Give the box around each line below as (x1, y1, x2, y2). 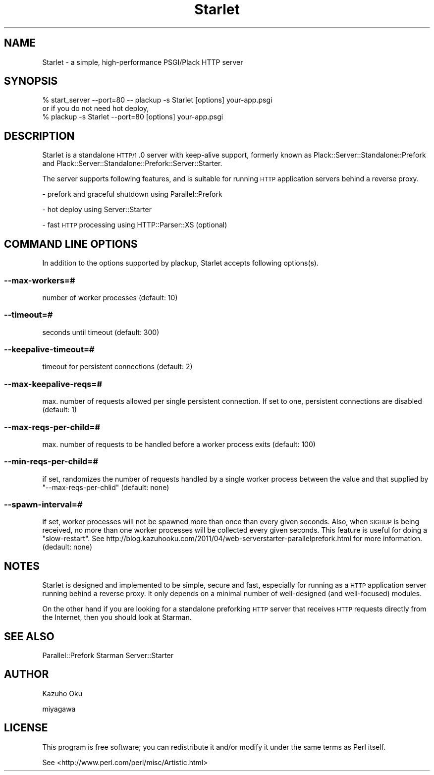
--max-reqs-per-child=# (4, 422, 101, 432)
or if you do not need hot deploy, (42, 104, 149, 113)
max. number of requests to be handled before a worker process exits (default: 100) (42, 440, 316, 448)
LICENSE (4, 721, 48, 734)
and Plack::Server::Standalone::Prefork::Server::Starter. (42, 159, 222, 168)
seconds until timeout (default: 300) (42, 328, 160, 336)
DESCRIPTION (4, 129, 75, 142)
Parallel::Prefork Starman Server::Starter (42, 651, 174, 660)
